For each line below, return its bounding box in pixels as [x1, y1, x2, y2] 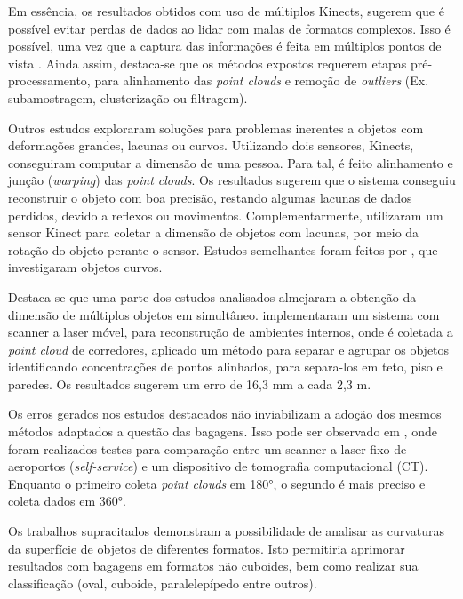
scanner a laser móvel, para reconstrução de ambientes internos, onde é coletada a [8, 323, 453, 341]
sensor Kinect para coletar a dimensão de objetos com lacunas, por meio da [8, 223, 419, 242]
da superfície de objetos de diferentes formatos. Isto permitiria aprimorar [8, 539, 405, 557]
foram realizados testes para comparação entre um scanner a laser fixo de [8, 439, 407, 458]
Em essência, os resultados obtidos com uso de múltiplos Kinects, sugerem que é [8, 2, 444, 20]
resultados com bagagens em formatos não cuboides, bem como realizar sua [8, 556, 419, 575]
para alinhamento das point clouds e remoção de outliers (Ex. [94, 71, 429, 90]
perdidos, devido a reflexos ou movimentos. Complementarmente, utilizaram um [8, 205, 443, 224]
